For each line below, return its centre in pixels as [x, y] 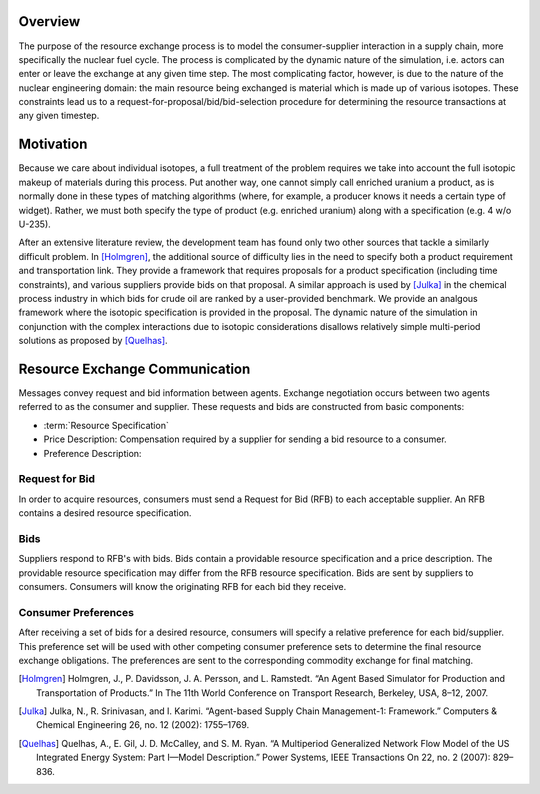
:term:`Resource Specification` [106, 425]
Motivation [53, 144]
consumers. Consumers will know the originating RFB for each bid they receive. [182, 586]
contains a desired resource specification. [105, 513]
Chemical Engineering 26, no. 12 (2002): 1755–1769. [143, 725]
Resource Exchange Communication [134, 368]
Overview [49, 21]
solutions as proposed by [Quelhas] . [93, 341]
